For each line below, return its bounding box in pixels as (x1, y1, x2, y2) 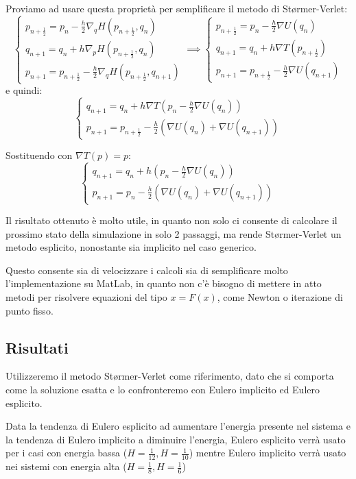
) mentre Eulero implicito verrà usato (189, 445, 346, 460)
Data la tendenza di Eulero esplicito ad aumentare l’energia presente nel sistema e (5, 419, 351, 433)
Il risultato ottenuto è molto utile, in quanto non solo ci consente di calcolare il (5, 213, 337, 228)
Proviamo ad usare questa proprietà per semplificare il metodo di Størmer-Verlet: (5, 1, 348, 15)
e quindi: (5, 83, 43, 97)
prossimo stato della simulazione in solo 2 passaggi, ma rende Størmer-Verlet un (5, 226, 342, 241)
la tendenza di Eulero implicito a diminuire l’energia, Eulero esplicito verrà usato (5, 432, 346, 446)
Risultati (5, 336, 69, 358)
